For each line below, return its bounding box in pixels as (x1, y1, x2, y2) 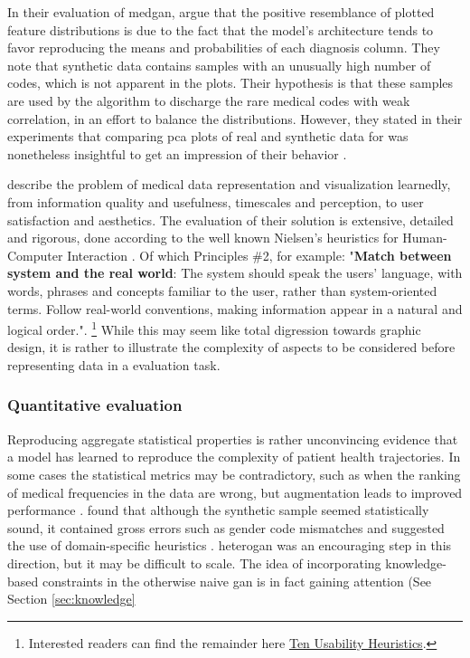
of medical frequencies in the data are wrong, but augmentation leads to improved (7, 482, 463, 501)
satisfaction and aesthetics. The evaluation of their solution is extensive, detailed (7, 210, 454, 229)
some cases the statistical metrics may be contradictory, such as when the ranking (7, 464, 461, 483)
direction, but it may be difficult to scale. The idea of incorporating (7, 553, 381, 572)
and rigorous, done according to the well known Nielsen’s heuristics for (7, 228, 399, 247)
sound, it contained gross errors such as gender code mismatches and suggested (7, 518, 445, 537)
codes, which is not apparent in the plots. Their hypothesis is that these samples (7, 73, 454, 92)
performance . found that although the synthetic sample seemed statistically (7, 501, 429, 520)
